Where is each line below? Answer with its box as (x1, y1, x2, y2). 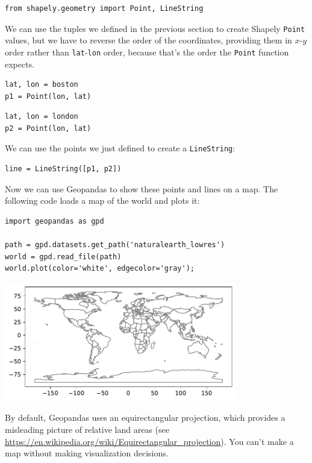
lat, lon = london (5, 112, 78, 121)
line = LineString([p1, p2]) (5, 165, 122, 174)
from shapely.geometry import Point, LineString (5, 4, 204, 13)
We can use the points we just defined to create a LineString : (5, 142, 236, 154)
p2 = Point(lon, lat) (5, 124, 92, 133)
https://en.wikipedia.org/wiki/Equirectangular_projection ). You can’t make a (5, 435, 294, 447)
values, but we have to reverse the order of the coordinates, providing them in (5, 34, 292, 46)
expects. (5, 57, 35, 70)
